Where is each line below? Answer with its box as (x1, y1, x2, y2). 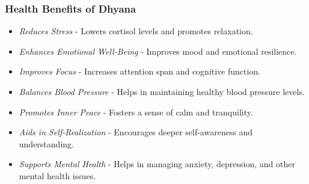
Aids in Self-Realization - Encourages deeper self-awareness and (19, 126, 253, 138)
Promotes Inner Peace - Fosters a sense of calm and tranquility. (19, 105, 253, 118)
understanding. (19, 137, 74, 150)
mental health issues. (19, 169, 96, 182)
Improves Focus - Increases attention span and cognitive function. (19, 65, 261, 78)
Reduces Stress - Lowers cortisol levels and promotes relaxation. (19, 25, 253, 37)
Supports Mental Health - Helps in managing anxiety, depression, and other (19, 158, 295, 170)
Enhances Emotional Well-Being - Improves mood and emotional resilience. (19, 44, 297, 57)
